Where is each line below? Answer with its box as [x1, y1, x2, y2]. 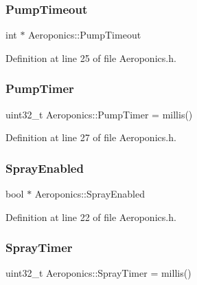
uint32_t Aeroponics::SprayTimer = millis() [5, 266, 192, 280]
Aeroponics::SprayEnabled [34, 187, 146, 201]
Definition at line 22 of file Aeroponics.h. [5, 209, 176, 224]
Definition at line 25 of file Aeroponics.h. [5, 50, 176, 65]
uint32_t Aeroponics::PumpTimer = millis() [5, 107, 193, 121]
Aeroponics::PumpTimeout [28, 28, 141, 42]
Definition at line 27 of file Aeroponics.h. [5, 130, 176, 145]
